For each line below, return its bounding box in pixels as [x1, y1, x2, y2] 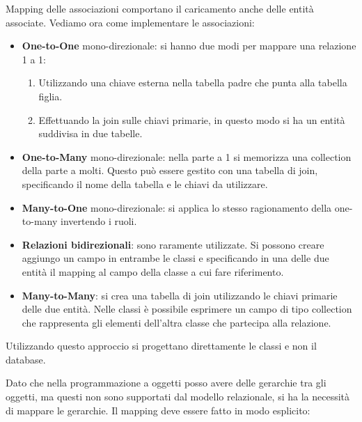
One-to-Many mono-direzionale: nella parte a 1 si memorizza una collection [22, 149, 352, 164]
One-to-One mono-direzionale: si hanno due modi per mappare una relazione [22, 38, 356, 53]
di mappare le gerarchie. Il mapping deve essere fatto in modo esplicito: [6, 403, 310, 417]
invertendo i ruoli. [61, 214, 137, 228]
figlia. [38, 88, 63, 103]
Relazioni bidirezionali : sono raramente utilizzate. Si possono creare [22, 237, 324, 251]
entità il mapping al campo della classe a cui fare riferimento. [22, 264, 284, 279]
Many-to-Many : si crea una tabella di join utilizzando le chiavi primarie [22, 288, 338, 302]
